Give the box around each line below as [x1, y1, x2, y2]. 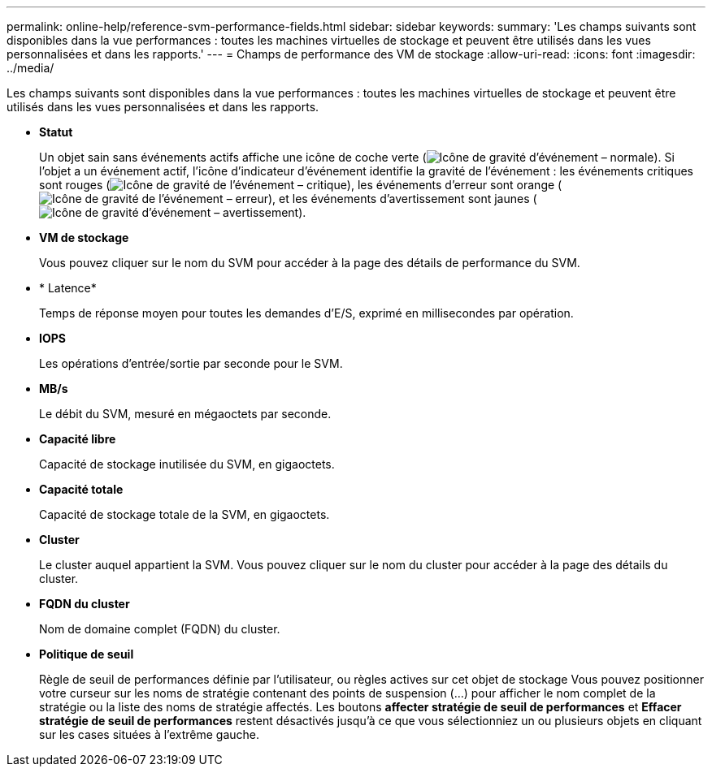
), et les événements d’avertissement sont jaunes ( [267, 192, 537, 205]
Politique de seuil [39, 647, 134, 661]
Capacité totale [39, 482, 124, 496]
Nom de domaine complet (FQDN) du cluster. [39, 622, 280, 636]
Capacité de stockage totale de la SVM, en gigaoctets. [39, 507, 330, 521]
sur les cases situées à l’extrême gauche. [39, 728, 259, 741]
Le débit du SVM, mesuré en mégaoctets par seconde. [39, 407, 332, 421]
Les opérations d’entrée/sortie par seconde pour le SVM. [39, 356, 343, 370]
